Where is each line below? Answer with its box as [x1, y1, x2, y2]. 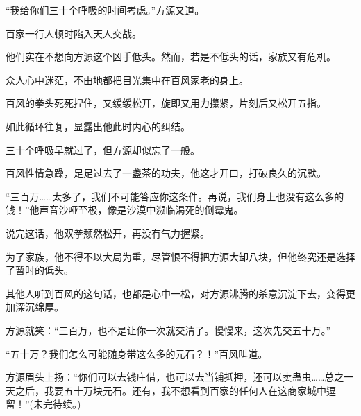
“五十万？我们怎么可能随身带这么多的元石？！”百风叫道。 [6, 346, 268, 361]
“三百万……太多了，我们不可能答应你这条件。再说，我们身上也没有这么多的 [6, 189, 344, 203]
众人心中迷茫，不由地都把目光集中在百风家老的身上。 [6, 72, 249, 87]
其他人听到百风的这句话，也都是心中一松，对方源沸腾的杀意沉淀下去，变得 [6, 286, 346, 300]
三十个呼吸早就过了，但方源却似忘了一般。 [6, 142, 200, 157]
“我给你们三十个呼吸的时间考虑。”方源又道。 [6, 3, 205, 17]
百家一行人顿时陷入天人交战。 [6, 26, 142, 40]
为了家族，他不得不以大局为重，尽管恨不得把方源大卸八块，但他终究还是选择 [6, 249, 355, 263]
